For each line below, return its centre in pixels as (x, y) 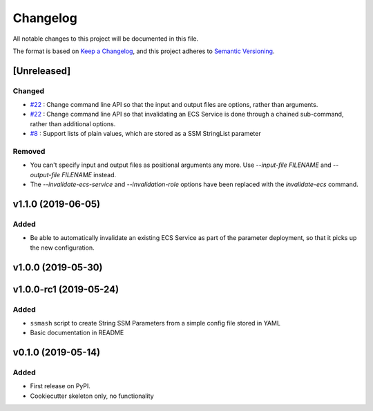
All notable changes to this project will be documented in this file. (106, 39)
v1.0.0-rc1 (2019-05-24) (66, 289)
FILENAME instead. (89, 174)
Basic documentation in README (77, 333)
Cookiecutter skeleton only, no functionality (92, 396)
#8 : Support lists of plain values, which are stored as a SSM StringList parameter (146, 134)
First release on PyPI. (60, 386)
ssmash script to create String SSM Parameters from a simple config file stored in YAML (155, 323)
